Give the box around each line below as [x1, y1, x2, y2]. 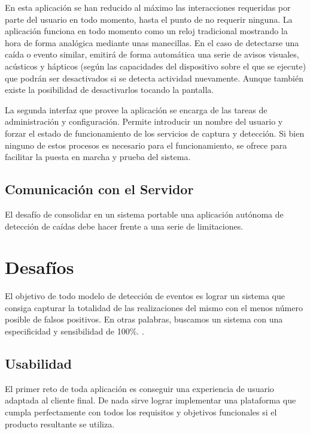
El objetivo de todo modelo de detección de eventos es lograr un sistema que [5, 290, 285, 302]
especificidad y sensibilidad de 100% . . [5, 325, 144, 337]
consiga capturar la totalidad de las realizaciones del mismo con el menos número [5, 301, 303, 314]
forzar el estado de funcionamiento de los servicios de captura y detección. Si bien [5, 126, 305, 139]
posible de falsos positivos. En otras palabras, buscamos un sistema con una [5, 313, 283, 325]
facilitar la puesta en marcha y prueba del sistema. [5, 150, 191, 163]
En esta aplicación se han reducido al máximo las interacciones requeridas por [5, 1, 291, 13]
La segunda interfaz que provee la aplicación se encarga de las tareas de [5, 103, 268, 116]
